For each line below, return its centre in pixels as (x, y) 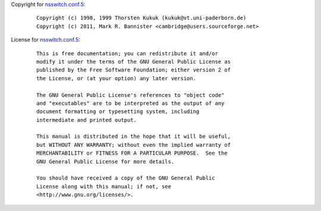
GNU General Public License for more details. (106, 161)
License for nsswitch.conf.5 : (45, 40)
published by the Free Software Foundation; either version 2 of (134, 70)
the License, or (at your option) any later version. (116, 78)
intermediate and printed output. (86, 120)
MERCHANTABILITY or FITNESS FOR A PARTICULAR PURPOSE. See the (132, 153)
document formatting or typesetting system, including (118, 112)
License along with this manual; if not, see (104, 186)
